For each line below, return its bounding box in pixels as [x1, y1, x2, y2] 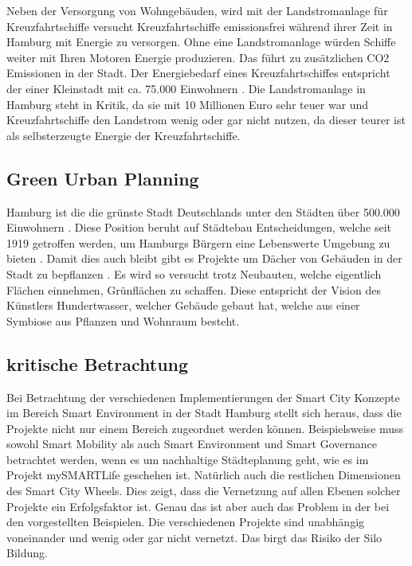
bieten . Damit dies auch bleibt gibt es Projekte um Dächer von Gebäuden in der [6, 250, 402, 267]
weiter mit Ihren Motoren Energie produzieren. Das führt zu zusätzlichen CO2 [6, 49, 390, 65]
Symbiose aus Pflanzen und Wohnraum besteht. [6, 312, 240, 329]
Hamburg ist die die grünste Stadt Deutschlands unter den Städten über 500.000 [6, 203, 400, 220]
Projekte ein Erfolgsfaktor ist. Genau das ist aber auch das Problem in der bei [6, 498, 390, 514]
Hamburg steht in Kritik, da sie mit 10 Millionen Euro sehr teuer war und [6, 96, 369, 112]
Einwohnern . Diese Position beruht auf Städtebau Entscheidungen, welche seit [6, 219, 392, 236]
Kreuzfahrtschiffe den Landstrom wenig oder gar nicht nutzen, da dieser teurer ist [6, 111, 406, 128]
